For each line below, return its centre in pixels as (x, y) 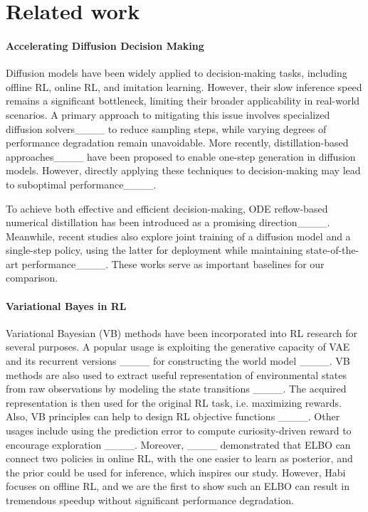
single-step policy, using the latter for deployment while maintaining (154, 250)
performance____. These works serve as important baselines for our (173, 263)
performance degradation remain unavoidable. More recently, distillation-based (177, 143)
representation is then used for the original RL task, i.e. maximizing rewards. (174, 402)
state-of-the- (332, 250)
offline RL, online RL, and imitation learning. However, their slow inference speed (184, 86)
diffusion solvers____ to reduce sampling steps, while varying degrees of (166, 128)
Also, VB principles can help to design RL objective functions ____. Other (173, 416)
